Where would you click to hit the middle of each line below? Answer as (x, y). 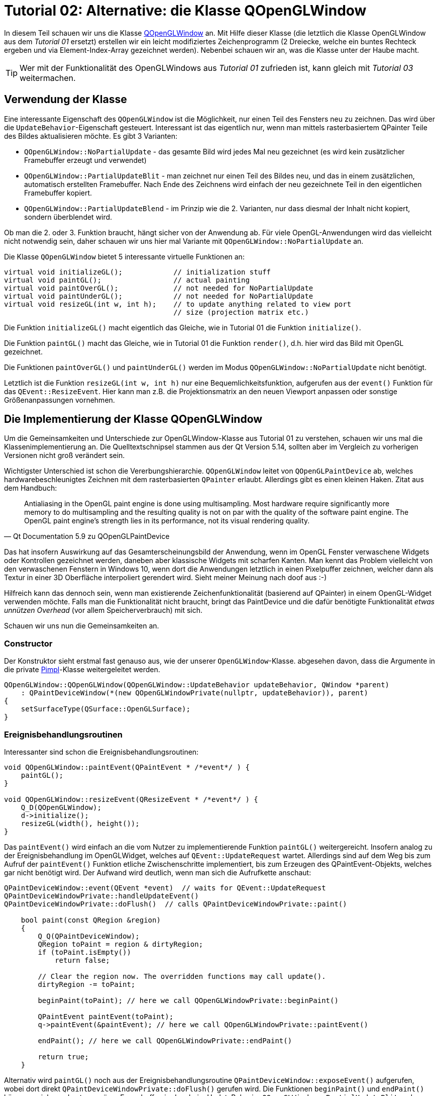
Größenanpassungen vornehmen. (60, 400)
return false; (82, 960)
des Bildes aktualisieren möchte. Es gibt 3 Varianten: (91, 136)
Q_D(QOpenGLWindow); (61, 807)
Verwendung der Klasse (66, 100)
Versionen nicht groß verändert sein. (65, 455)
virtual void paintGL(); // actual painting (127, 280)
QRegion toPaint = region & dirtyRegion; (121, 944)
